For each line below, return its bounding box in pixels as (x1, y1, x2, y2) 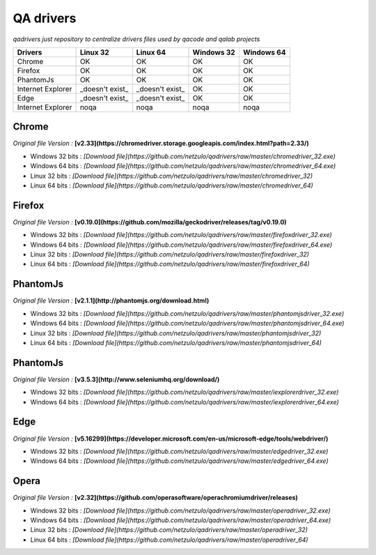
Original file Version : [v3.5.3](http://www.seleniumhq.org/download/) (13, 375, 220, 383)
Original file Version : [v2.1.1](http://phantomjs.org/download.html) (13, 296, 210, 305)
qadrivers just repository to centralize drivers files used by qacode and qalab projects (13, 35, 260, 43)
